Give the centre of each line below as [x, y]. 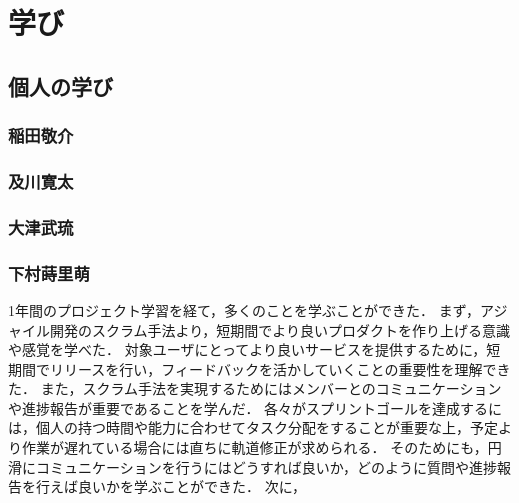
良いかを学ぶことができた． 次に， [191, 486]
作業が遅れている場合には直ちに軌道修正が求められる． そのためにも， [254, 447]
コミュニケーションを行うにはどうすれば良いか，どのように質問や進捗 [266, 466]
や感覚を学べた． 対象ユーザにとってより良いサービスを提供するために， [247, 349]
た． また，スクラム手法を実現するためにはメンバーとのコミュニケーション [255, 388]
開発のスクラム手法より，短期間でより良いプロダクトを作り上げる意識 [280, 329]
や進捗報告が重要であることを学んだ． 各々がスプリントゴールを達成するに [255, 407]
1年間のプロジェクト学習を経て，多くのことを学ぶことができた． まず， [244, 309]
